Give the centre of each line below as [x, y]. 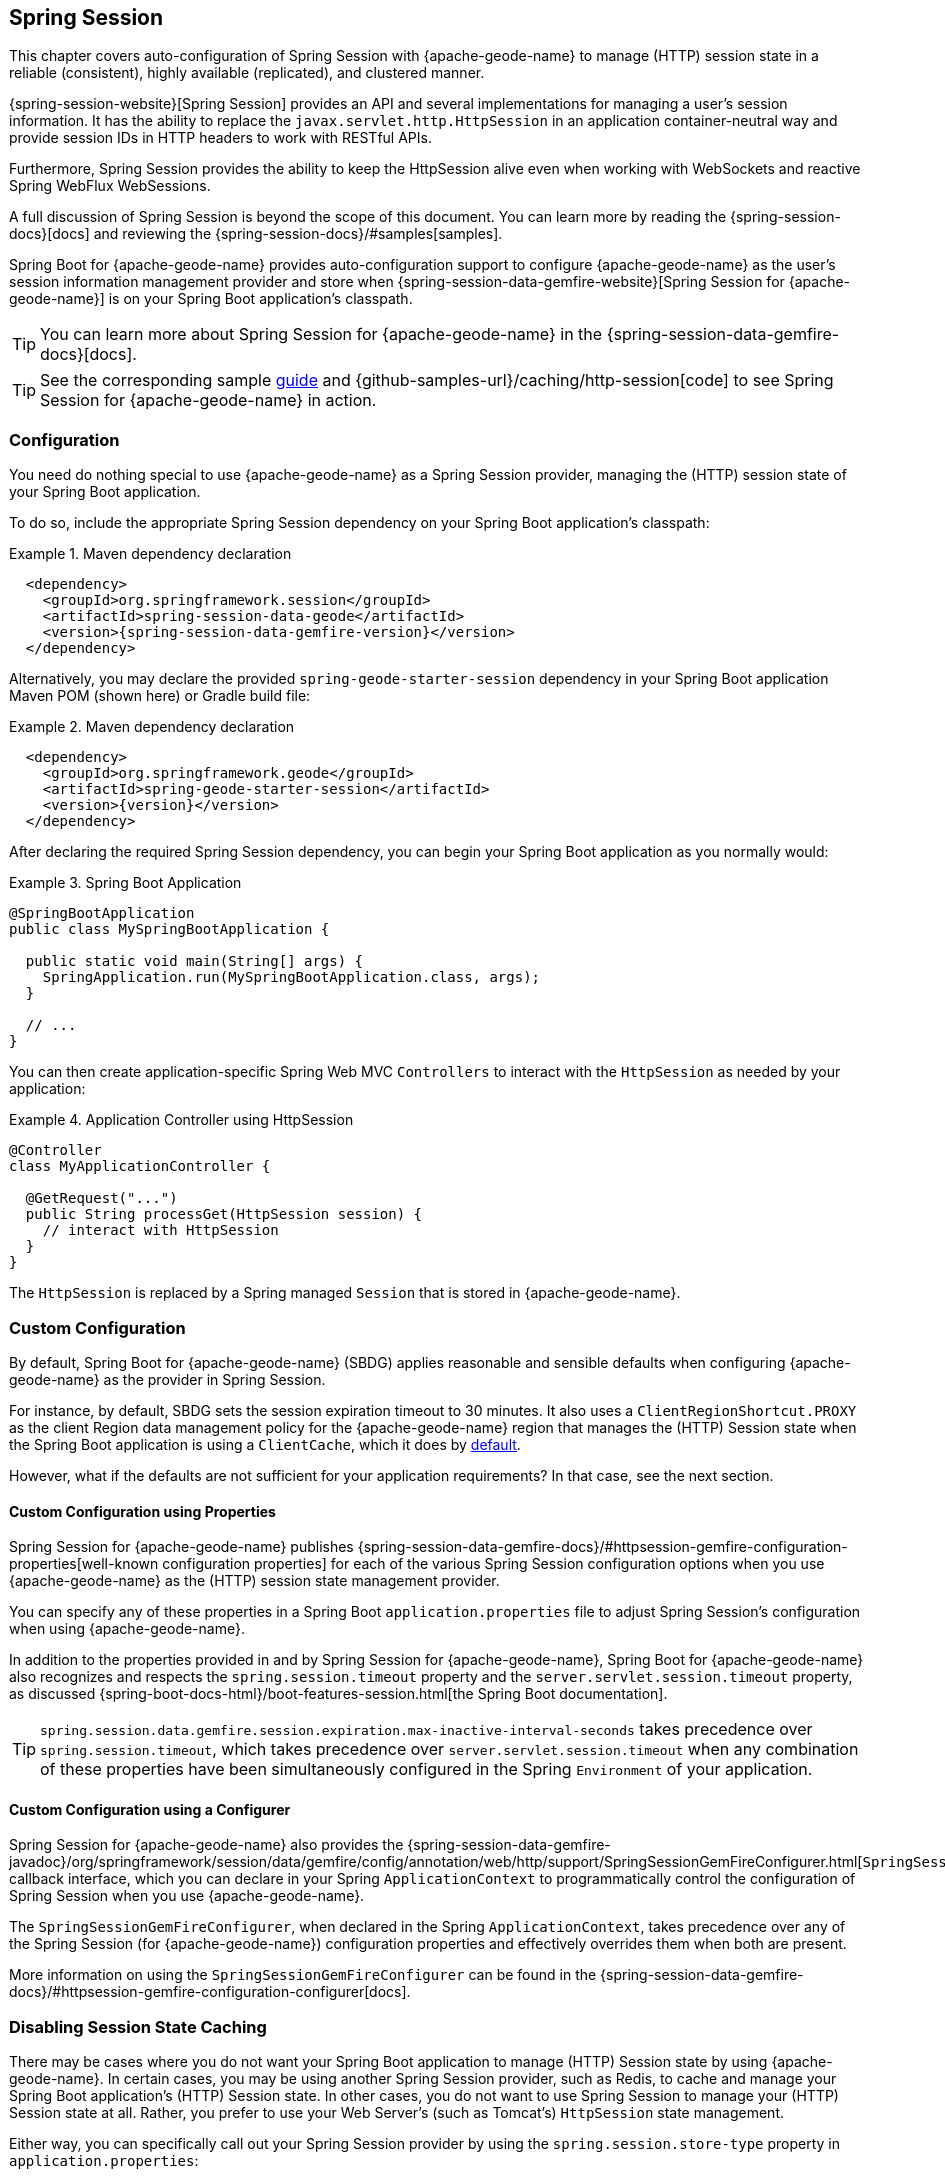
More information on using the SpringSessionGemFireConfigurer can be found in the [303, 1975]
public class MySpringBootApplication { [169, 929]
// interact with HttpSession [160, 1230]
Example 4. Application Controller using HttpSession [181, 1120]
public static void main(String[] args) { [194, 961]
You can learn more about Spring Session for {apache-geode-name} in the [321, 334]
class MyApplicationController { [140, 1166]
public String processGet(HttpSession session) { [224, 1214]
